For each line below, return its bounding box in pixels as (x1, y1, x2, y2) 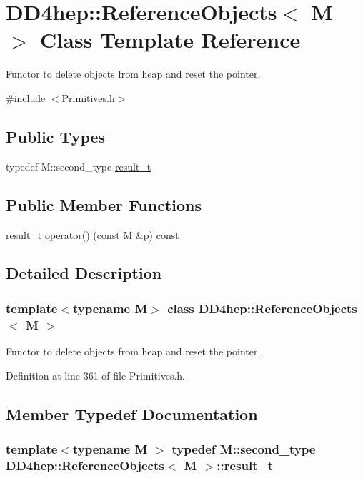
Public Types (6, 125, 106, 147)
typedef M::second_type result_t (6, 158, 151, 173)
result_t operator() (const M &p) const (6, 227, 179, 242)
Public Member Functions (6, 193, 202, 215)
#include (6, 90, 46, 105)
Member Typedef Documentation (6, 402, 258, 424)
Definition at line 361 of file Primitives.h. (6, 367, 185, 382)
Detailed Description (6, 262, 162, 284)
